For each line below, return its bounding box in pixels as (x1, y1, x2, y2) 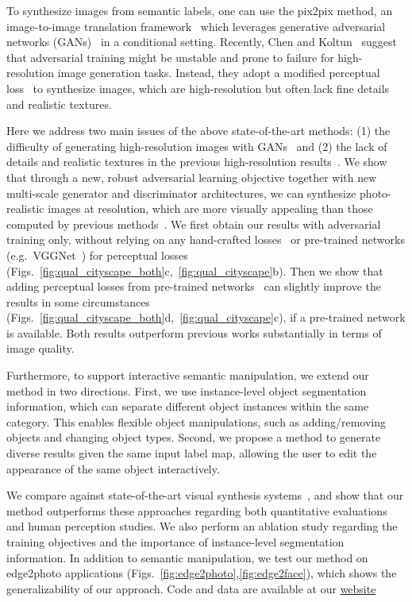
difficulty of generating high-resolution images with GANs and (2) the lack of (6, 137, 387, 154)
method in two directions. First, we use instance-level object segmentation (6, 382, 367, 399)
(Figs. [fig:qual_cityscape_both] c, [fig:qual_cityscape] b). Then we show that (6, 262, 383, 279)
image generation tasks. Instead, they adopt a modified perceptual (57, 64, 380, 81)
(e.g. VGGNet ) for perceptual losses (6, 246, 188, 263)
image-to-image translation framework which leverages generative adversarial (6, 17, 386, 34)
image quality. (6, 340, 75, 357)
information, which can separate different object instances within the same (6, 398, 369, 415)
